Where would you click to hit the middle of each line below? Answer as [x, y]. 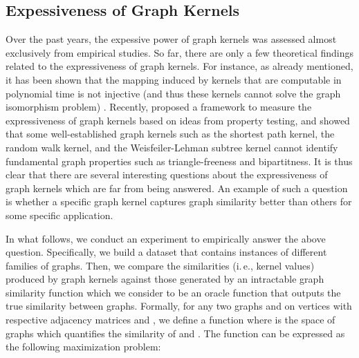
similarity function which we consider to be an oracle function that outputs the [173, 292]
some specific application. [59, 215]
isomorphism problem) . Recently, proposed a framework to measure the [159, 107]
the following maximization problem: [83, 347]
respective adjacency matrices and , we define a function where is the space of [171, 320]
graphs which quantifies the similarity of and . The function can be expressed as [175, 333]
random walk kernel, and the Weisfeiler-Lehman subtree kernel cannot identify [172, 147]
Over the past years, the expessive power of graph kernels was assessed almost [171, 39]
